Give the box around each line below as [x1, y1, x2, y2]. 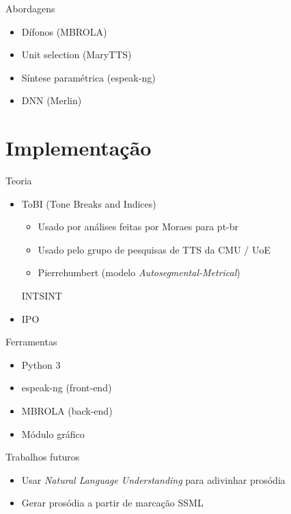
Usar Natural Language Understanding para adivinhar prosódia [21, 472, 286, 487]
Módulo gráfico [21, 426, 85, 441]
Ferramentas [5, 334, 57, 349]
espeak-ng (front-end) [21, 380, 112, 395]
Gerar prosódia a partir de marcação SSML [21, 495, 204, 510]
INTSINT [21, 289, 62, 303]
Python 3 [21, 357, 61, 371]
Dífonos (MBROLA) [21, 24, 107, 38]
